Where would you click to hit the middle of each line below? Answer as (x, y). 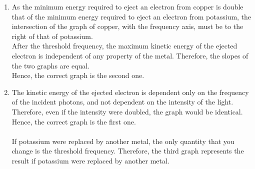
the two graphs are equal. (51, 65)
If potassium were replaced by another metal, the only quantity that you (123, 141)
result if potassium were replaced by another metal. (90, 160)
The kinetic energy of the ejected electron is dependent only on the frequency (130, 92)
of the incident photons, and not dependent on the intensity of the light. (122, 102)
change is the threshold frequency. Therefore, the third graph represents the (128, 151)
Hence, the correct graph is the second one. (78, 75)
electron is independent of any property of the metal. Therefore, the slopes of (130, 55)
